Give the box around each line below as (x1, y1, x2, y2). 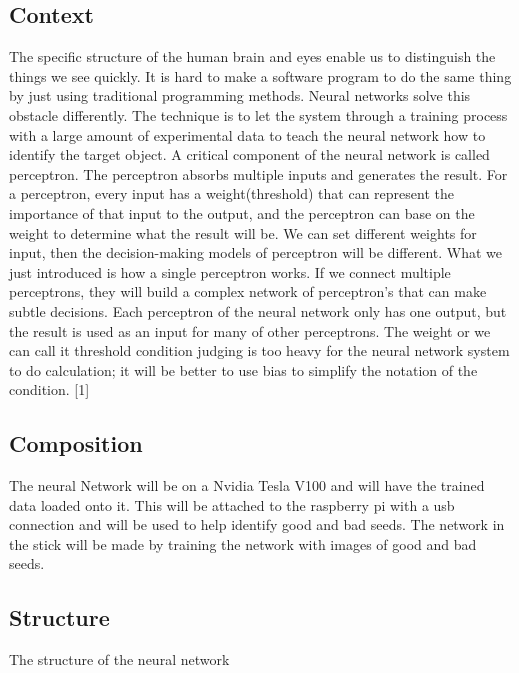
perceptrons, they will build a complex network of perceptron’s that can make (9, 281, 487, 302)
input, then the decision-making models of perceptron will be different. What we (9, 242, 503, 263)
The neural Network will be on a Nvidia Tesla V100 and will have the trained (9, 475, 485, 496)
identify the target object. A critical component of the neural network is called (9, 144, 490, 165)
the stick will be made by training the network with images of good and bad (9, 533, 477, 554)
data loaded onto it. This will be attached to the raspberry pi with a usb (9, 494, 455, 515)
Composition (9, 428, 143, 459)
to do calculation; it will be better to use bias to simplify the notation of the (9, 359, 478, 380)
